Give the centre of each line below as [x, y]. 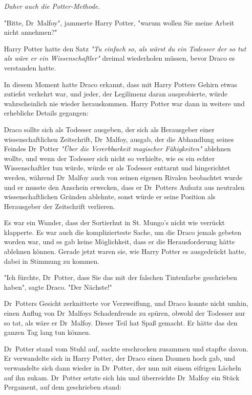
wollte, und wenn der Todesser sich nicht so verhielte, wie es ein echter [109, 158]
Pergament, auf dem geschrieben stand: [63, 387]
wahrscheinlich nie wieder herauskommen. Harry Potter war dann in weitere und [124, 103]
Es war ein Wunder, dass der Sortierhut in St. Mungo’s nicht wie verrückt [115, 222]
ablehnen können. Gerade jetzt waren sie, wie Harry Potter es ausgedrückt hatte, [125, 251]
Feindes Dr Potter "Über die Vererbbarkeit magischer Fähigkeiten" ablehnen [117, 149]
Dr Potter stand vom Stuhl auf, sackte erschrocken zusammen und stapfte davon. [126, 348]
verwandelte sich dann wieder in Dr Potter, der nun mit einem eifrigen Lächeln [123, 368]
